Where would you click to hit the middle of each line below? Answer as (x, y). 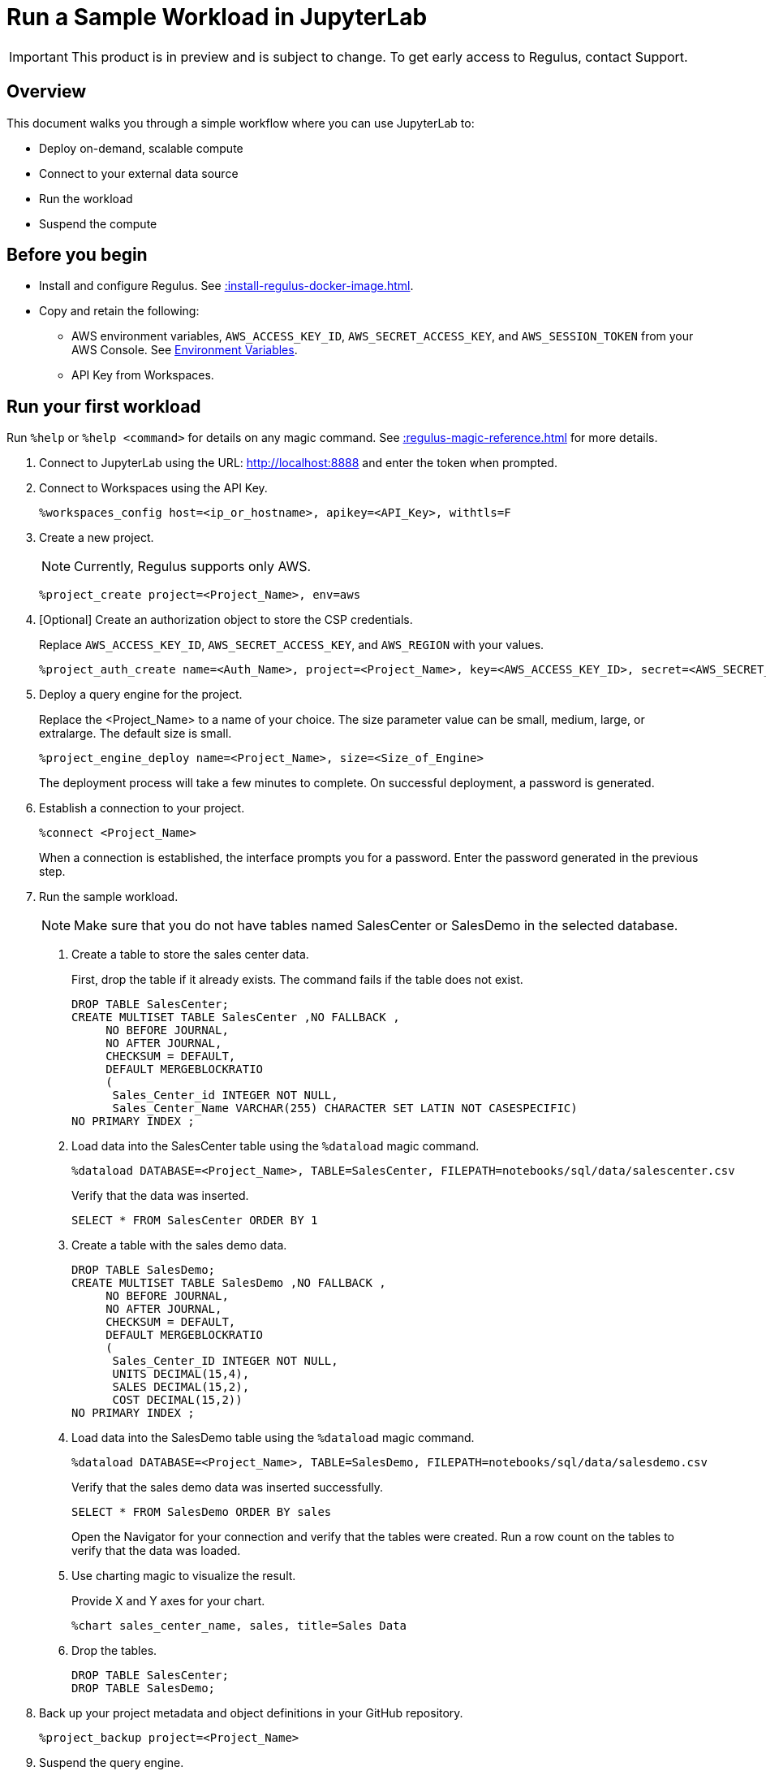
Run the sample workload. (109, 897)
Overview (47, 92)
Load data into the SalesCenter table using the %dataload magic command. (275, 1146)
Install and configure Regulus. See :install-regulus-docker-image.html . (226, 286)
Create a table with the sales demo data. (179, 1245)
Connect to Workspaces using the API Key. (153, 488)
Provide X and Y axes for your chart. (168, 1601)
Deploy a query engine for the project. (141, 695)
